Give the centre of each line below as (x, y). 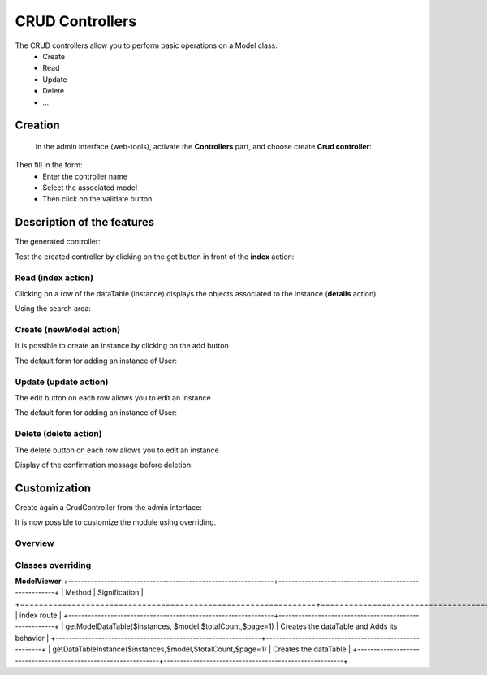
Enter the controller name (85, 176)
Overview (34, 543)
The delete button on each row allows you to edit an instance (117, 450)
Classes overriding (53, 565)
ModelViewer (38, 581)
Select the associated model (90, 188)
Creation (37, 125)
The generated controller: (58, 242)
